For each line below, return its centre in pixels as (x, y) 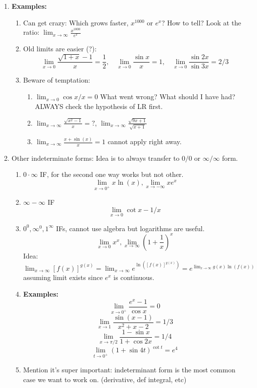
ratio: (31, 32)
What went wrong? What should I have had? (168, 97)
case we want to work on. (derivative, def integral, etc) (105, 379)
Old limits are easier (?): (60, 49)
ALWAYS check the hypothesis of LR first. (99, 106)
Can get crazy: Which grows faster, (76, 22)
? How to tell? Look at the (201, 22)
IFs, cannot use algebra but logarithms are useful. (130, 228)
